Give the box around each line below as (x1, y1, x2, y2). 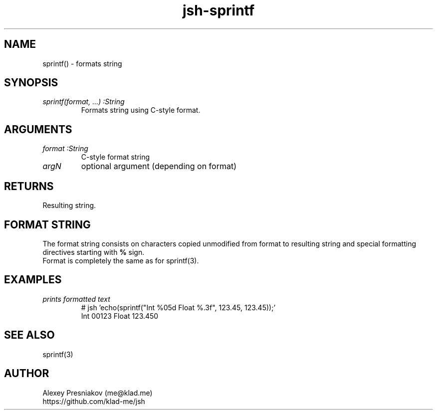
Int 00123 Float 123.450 (81, 311, 159, 320)
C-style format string (81, 153, 150, 162)
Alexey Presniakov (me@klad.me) (42, 388, 153, 397)
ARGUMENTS (4, 123, 72, 136)
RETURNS (4, 180, 54, 193)
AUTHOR (4, 367, 49, 380)
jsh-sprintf (182, 2, 255, 19)
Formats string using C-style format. (81, 106, 201, 115)
